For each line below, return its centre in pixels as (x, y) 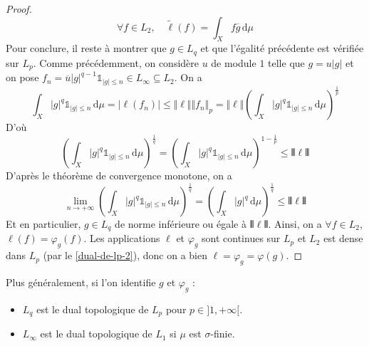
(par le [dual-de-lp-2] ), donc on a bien (125, 255)
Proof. (19, 9)
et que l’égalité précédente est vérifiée (282, 48)
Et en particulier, (43, 224)
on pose (22, 77)
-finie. (223, 334)
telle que (286, 62)
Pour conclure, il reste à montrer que (86, 48)
